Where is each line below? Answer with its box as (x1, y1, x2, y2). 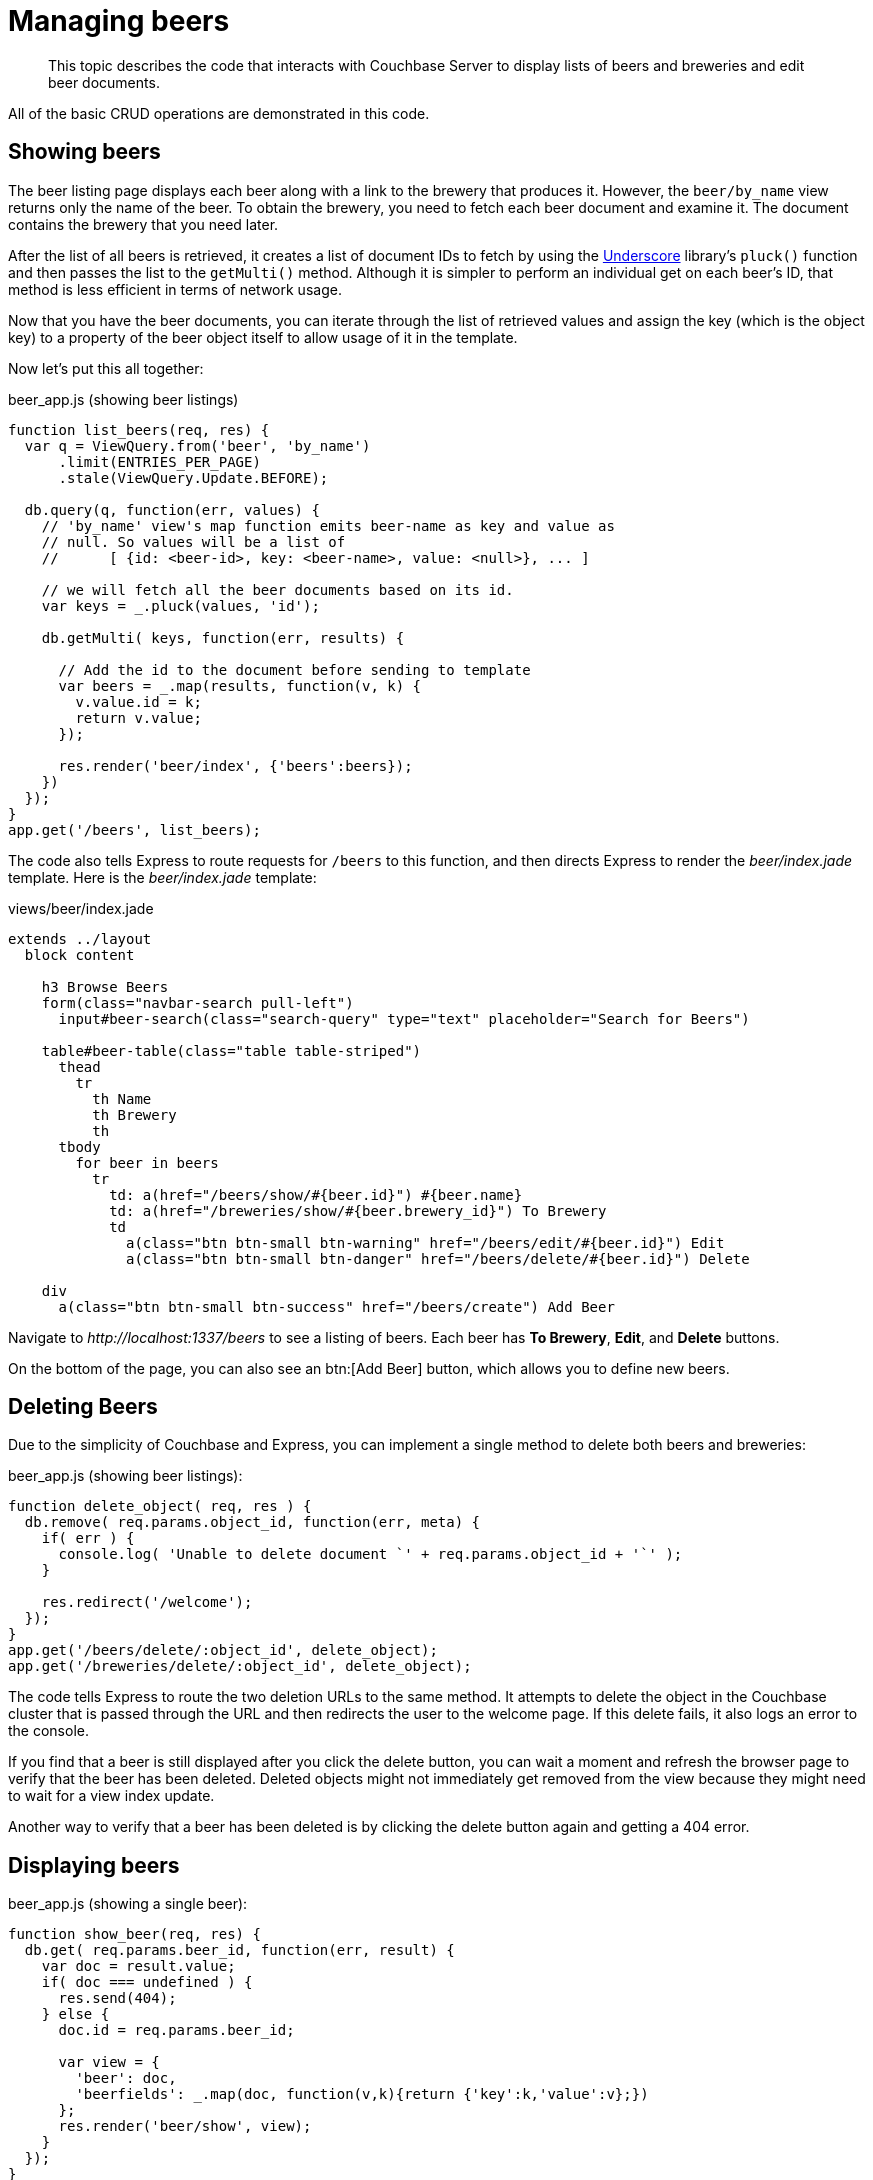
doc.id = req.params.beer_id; (58, 2022, 295, 2039)
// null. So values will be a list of (41, 533, 346, 550)
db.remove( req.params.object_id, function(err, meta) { (24, 1514, 481, 1531)
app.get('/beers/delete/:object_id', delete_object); (8, 1642, 438, 1659)
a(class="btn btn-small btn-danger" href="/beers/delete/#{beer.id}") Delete (126, 1250, 750, 1267)
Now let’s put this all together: (8, 359, 204, 377)
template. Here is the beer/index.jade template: (8, 868, 317, 886)
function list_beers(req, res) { (8, 421, 270, 438)
